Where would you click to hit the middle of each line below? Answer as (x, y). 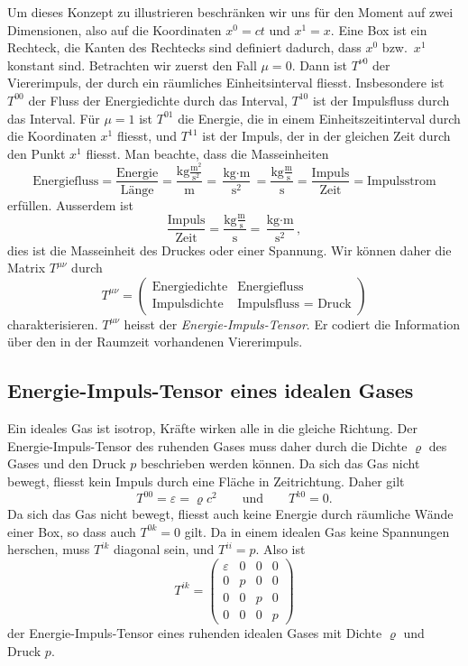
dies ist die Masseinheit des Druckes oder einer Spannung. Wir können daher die (229, 250)
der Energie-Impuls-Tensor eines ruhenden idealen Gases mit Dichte (195, 632)
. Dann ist (319, 65)
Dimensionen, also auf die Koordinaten (115, 29)
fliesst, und (147, 136)
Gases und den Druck (67, 463)
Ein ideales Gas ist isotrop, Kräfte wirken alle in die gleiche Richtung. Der (212, 428)
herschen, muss (49, 549)
